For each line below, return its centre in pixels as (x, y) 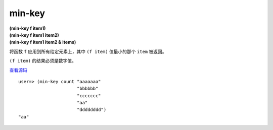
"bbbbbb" (87, 89)
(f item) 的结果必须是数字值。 (43, 61)
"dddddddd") (92, 110)
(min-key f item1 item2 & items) (43, 42)
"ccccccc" (89, 95)
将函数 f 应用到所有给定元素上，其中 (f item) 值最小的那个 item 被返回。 (88, 51)
